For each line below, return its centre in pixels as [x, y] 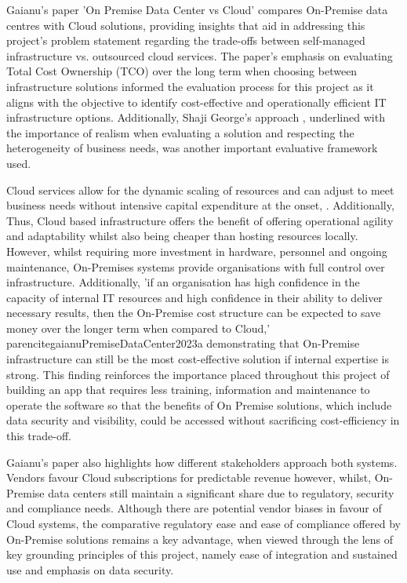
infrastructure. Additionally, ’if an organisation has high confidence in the [183, 282]
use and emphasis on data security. [90, 569]
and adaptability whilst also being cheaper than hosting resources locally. [182, 236]
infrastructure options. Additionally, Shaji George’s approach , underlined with [196, 117]
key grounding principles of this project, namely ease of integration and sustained [202, 554]
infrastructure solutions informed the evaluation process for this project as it [190, 86]
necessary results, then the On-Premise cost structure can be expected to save [194, 313]
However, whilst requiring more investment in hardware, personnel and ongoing [197, 251]
